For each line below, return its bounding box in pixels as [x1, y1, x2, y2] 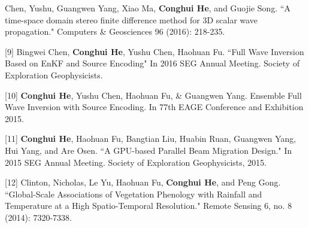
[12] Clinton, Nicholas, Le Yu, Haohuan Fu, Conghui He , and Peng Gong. [5, 176, 281, 189]
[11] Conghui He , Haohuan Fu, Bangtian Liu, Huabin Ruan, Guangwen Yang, [5, 132, 296, 145]
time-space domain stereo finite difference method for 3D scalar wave [5, 13, 258, 26]
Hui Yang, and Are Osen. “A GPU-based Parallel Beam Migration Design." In [5, 144, 292, 156]
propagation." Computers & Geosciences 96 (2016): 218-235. [5, 25, 225, 38]
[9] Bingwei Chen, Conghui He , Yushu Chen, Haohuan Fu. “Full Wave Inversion [5, 45, 304, 57]
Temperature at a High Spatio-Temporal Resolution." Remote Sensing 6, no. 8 [5, 199, 292, 212]
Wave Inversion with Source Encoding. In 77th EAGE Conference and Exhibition [5, 101, 304, 113]
